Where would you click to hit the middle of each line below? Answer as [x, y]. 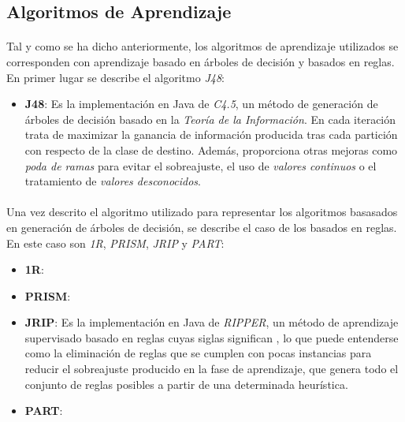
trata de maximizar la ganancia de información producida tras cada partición [211, 134]
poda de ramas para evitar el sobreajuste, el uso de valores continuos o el [201, 165]
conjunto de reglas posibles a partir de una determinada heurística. [186, 384]
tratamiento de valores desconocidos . [113, 181]
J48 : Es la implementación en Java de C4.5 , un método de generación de [201, 104]
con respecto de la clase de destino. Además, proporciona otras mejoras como [211, 149]
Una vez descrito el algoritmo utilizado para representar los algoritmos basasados [202, 212]
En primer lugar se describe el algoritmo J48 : [115, 77]
